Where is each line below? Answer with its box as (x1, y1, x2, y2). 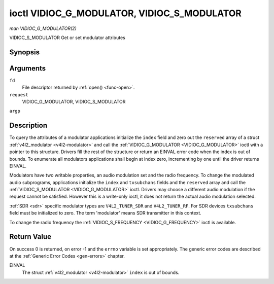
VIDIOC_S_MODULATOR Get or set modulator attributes (9, 34, 125, 41)
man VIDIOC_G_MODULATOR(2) (9, 25, 77, 31)
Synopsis (9, 48, 40, 56)
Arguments (9, 64, 46, 73)
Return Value (9, 232, 52, 241)
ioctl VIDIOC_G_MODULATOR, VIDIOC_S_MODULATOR (9, 8, 242, 19)
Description (9, 121, 48, 130)
